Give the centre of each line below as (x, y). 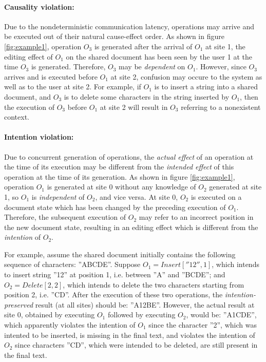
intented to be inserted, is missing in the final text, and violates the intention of (130, 335)
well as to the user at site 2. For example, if (73, 87)
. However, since (221, 66)
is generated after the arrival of (143, 46)
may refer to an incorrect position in (196, 217)
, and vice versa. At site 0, (137, 196)
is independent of (58, 196)
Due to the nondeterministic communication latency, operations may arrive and (129, 26)
